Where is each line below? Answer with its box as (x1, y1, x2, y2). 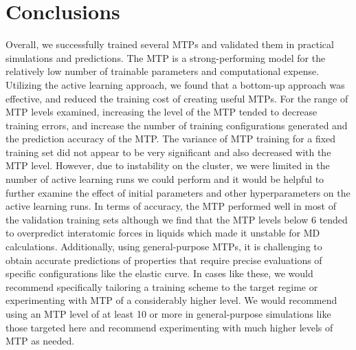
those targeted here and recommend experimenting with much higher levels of (5, 320, 333, 334)
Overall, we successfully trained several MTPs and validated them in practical (5, 37, 334, 52)
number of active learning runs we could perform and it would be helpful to (5, 172, 324, 186)
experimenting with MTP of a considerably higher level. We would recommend (5, 293, 337, 307)
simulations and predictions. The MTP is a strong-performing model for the (5, 50, 326, 65)
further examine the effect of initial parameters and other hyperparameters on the (5, 185, 351, 199)
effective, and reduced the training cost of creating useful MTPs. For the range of (5, 91, 348, 105)
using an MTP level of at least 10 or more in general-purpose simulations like (5, 307, 331, 320)
